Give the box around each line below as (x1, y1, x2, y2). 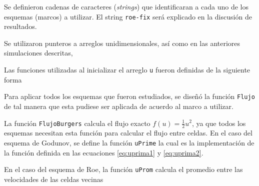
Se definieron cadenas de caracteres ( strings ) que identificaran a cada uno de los (4, 1, 248, 11)
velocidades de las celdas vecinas (4, 173, 103, 184)
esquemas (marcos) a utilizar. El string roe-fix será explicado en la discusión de (4, 11, 252, 21)
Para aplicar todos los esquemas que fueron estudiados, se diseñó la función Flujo (4, 91, 255, 101)
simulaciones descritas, (4, 47, 73, 58)
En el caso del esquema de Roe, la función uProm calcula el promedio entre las (4, 164, 243, 174)
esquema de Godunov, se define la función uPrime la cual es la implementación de (4, 137, 254, 147)
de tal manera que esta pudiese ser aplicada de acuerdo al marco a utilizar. (4, 100, 233, 111)
